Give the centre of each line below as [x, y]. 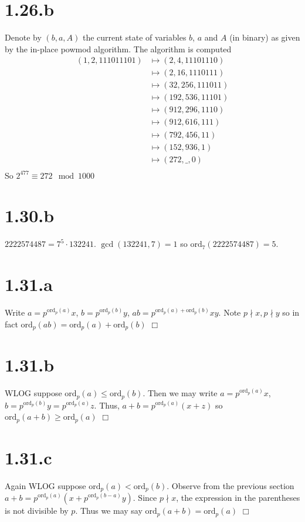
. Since [145, 498]
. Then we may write [180, 393]
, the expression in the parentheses [238, 498]
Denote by [23, 37]
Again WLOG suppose [45, 485]
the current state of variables [134, 37]
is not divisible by [37, 511]
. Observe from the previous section [231, 485]
